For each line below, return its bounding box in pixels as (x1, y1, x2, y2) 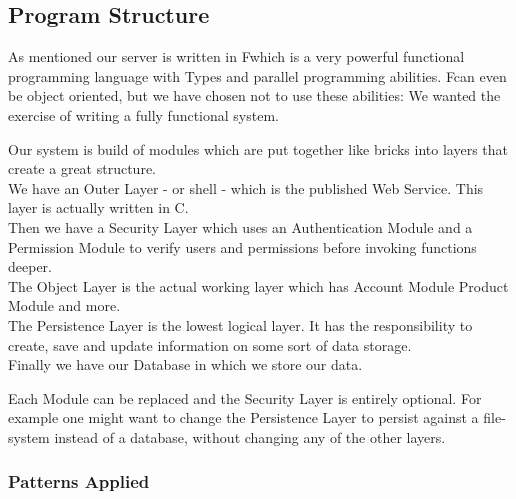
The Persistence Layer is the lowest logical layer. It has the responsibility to (8, 314, 473, 335)
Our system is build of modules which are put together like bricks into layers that (8, 138, 508, 159)
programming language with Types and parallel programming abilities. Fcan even (8, 65, 507, 86)
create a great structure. (8, 158, 156, 179)
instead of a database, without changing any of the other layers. (54, 426, 446, 447)
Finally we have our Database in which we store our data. (8, 354, 363, 375)
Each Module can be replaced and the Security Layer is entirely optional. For (8, 387, 482, 408)
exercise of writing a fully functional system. (8, 104, 279, 125)
